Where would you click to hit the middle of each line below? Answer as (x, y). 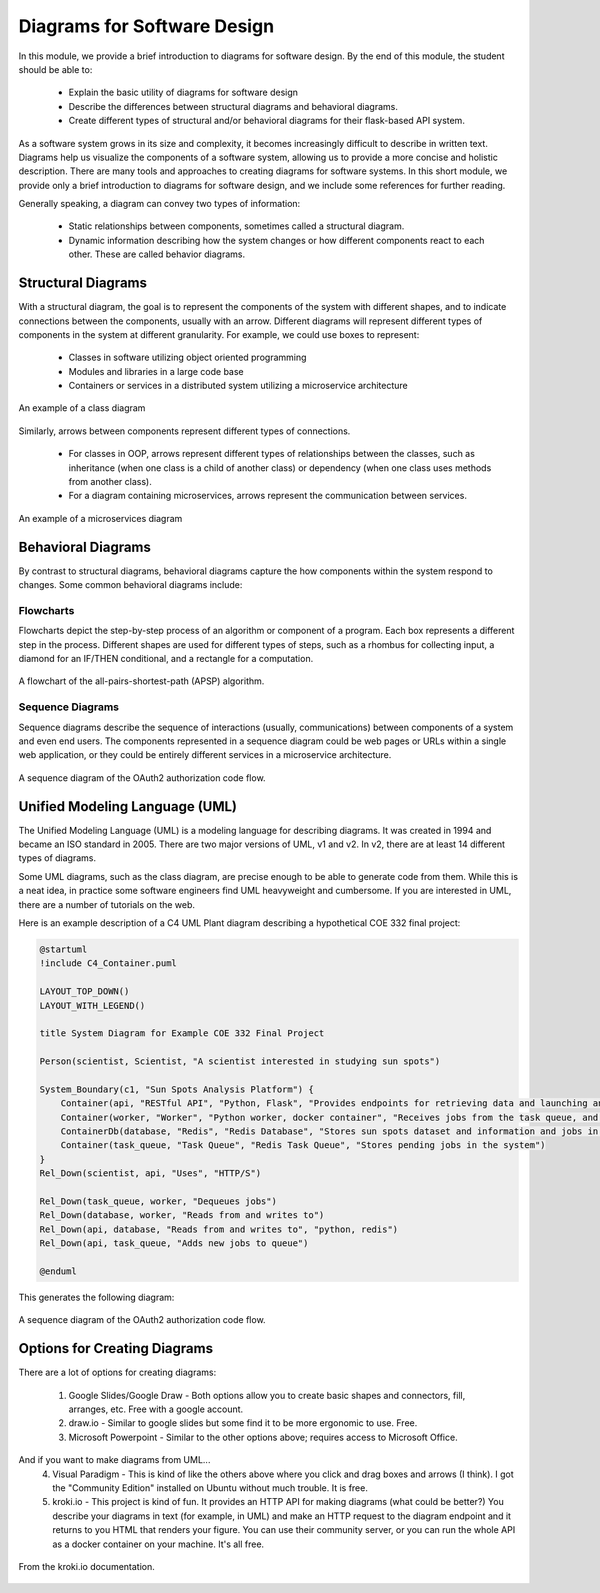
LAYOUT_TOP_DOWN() (84, 991)
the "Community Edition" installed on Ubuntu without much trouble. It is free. (210, 1487)
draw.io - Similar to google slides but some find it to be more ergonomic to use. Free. (243, 1423)
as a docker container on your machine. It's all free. (158, 1544)
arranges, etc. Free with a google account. (156, 1409)
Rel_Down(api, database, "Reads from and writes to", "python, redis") (219, 1229)
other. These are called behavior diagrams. (156, 254)
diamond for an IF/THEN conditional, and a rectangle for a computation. (166, 659)
